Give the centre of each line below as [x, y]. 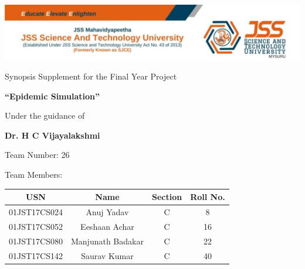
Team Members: [34, 175]
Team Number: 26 [37, 155]
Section [167, 197]
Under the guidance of [45, 115]
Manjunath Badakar [107, 241]
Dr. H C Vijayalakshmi [52, 135]
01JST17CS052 [36, 226]
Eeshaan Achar [107, 226]
